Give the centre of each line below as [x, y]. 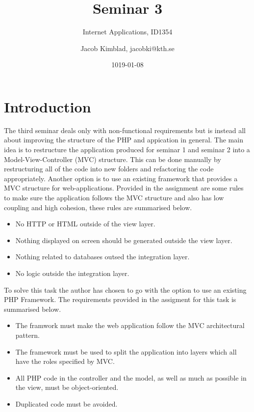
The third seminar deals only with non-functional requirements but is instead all [125, 130]
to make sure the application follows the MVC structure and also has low [114, 197]
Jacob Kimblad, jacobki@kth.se [127, 48]
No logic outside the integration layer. [72, 273]
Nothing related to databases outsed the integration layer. [102, 257]
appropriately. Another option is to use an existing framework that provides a [121, 178]
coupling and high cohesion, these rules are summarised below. [98, 207]
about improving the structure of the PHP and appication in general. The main [124, 140]
